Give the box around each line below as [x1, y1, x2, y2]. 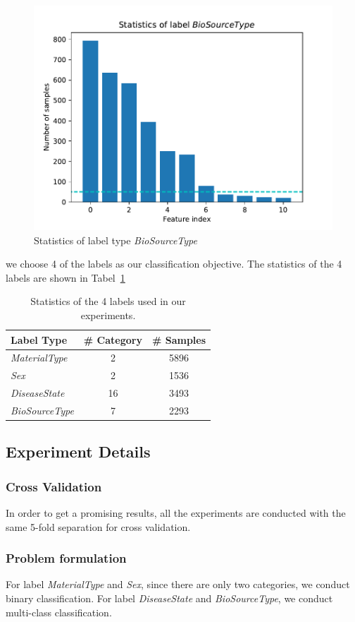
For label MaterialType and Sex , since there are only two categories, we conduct [6, 577, 350, 592]
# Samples [151, 332, 206, 347]
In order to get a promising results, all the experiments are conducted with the [6, 506, 346, 520]
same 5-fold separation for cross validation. [6, 519, 191, 534]
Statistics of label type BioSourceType [34, 232, 197, 247]
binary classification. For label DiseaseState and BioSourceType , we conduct [6, 591, 333, 606]
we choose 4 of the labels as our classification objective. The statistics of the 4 [6, 256, 342, 271]
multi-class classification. [6, 604, 112, 619]
